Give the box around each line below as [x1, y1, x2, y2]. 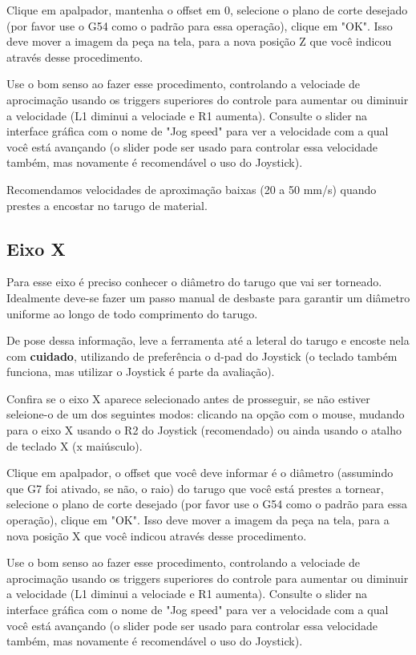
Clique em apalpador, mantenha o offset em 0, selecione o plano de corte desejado [6, 2, 408, 18]
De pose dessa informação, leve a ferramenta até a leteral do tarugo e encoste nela [6, 332, 410, 349]
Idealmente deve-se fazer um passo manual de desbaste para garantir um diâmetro [6, 289, 410, 305]
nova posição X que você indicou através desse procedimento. [6, 527, 307, 544]
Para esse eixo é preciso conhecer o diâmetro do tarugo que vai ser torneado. [6, 273, 382, 290]
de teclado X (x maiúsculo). [6, 437, 143, 454]
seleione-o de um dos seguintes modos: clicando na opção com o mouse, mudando [6, 406, 405, 423]
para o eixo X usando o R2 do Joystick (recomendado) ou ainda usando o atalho [6, 422, 402, 439]
